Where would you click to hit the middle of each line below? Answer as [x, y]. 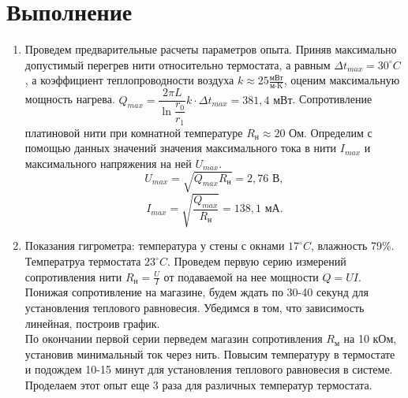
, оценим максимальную [342, 80]
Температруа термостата [83, 261]
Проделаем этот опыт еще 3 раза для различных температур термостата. [198, 385]
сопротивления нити [73, 276]
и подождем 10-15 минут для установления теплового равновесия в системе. [209, 369]
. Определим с [338, 132]
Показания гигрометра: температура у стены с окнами [155, 245]
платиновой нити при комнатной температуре [134, 132]
